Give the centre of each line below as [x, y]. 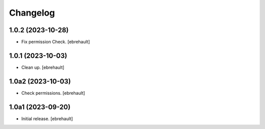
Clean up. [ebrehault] [43, 67]
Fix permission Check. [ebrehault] [56, 42]
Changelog [32, 13]
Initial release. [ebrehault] [47, 118]
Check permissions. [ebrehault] [53, 93]
